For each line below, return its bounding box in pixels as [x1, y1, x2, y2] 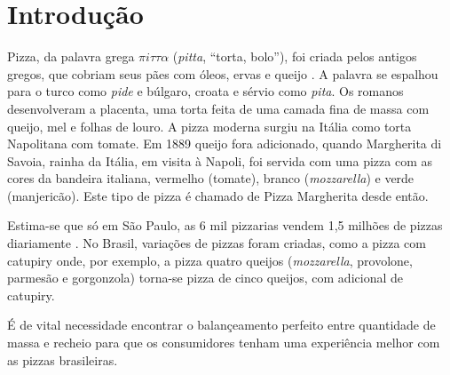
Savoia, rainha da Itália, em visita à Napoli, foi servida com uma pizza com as [7, 151, 433, 170]
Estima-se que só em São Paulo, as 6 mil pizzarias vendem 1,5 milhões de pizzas [7, 216, 443, 235]
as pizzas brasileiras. [7, 350, 118, 369]
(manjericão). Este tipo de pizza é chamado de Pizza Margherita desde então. [7, 186, 429, 204]
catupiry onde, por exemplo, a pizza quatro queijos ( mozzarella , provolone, [7, 251, 413, 269]
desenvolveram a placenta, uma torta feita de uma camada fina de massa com [7, 99, 430, 117]
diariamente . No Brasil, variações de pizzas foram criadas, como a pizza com [7, 234, 426, 252]
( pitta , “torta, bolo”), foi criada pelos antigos [172, 47, 417, 66]
